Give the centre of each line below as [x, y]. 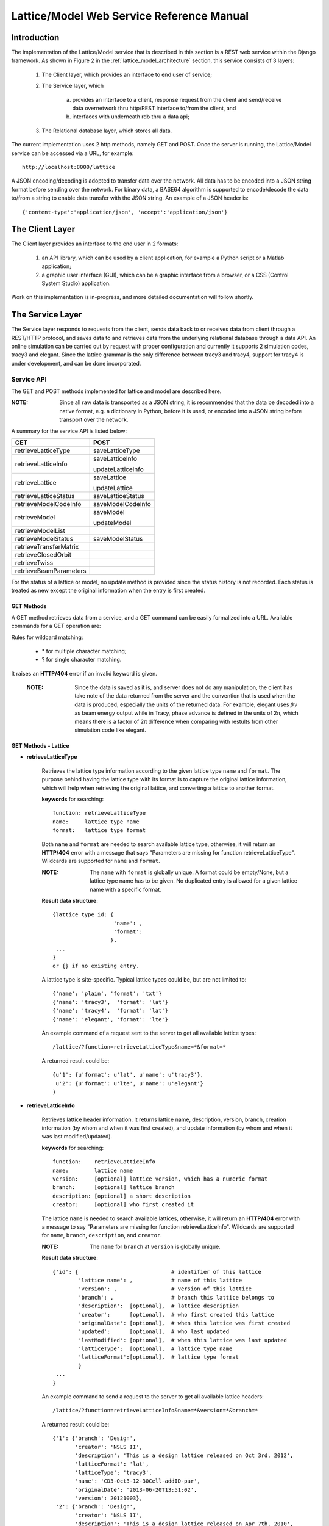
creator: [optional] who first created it [123, 1205]
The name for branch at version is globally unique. [155, 1246]
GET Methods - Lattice [40, 746]
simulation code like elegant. [110, 730]
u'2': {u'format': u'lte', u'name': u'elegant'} [130, 1083]
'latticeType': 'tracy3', [114, 1472]
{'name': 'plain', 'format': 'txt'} [107, 994]
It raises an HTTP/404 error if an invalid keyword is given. [84, 673]
